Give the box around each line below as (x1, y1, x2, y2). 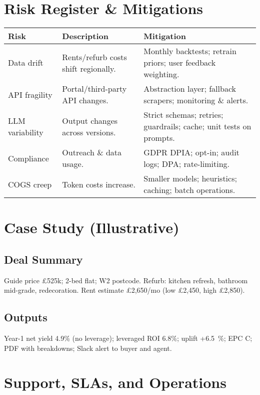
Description (62, 30, 108, 42)
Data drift (8, 57, 43, 69)
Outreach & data (62, 146, 122, 158)
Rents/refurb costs (62, 51, 127, 63)
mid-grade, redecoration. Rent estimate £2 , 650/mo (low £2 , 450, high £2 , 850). (4, 285, 245, 295)
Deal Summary (4, 251, 83, 267)
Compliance (8, 152, 49, 164)
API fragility (8, 88, 52, 100)
